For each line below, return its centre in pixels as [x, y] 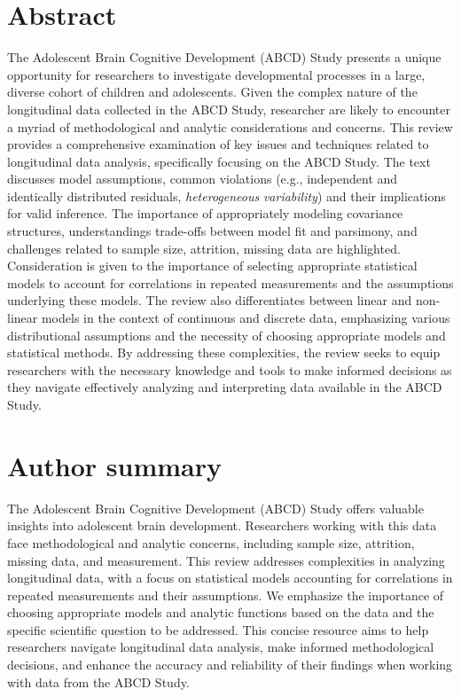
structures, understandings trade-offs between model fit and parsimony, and [212, 231]
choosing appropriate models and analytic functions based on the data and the [221, 612]
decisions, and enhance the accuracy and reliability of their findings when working [230, 665]
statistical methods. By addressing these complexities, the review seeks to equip [224, 352]
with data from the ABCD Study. [98, 681]
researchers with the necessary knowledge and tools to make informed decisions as [230, 369]
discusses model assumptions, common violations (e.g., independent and [203, 179]
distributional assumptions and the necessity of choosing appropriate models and [227, 335]
